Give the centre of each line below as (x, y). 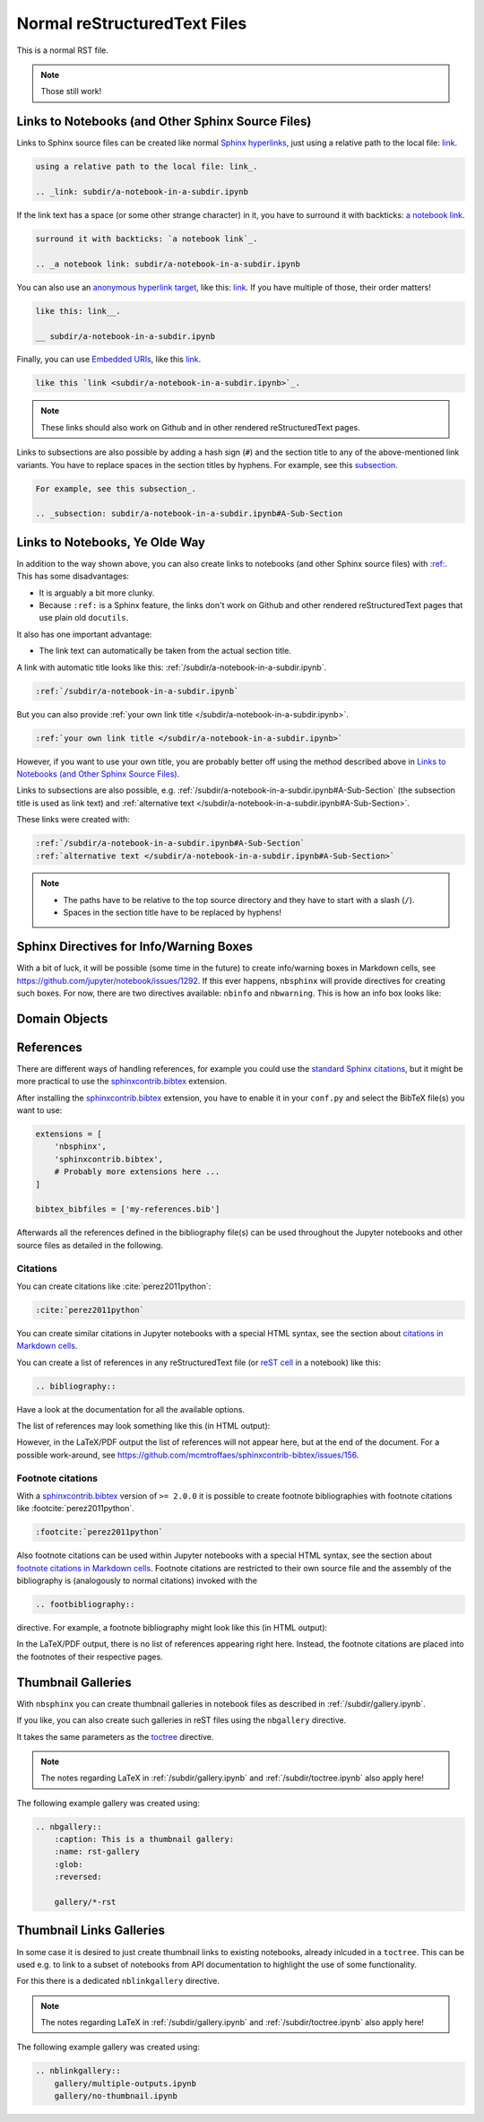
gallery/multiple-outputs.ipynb (125, 2083)
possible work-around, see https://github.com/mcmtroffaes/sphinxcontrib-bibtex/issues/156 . (188, 1455)
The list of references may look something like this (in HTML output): (143, 1426)
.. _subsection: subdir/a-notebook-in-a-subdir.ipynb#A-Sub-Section (189, 514)
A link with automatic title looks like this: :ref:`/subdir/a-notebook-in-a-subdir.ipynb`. (172, 667)
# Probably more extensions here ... (137, 1172)
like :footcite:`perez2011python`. (75, 1509)
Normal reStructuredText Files (132, 23)
